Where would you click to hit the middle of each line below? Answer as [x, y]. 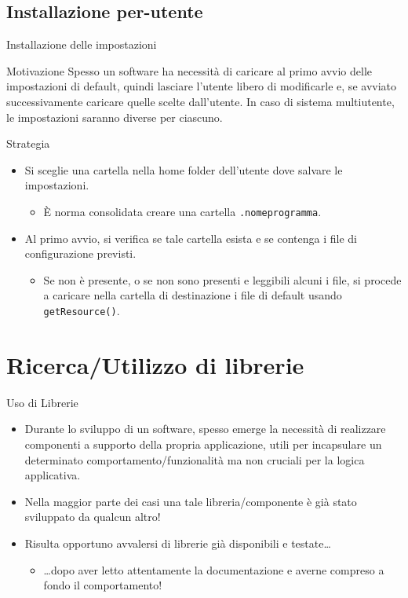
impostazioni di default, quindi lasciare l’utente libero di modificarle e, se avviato [201, 86]
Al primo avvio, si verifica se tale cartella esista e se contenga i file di [191, 238]
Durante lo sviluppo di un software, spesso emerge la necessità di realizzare [205, 429]
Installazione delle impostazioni [82, 44]
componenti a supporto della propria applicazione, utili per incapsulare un [203, 444]
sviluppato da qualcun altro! [93, 517]
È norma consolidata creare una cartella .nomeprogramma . [182, 211]
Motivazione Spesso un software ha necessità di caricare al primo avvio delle [189, 70]
